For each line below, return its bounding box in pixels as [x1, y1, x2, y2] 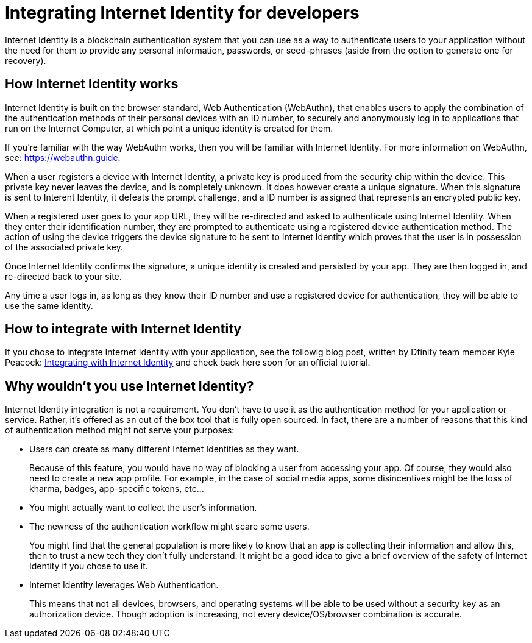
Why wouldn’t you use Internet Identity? [5, 378, 254, 394]
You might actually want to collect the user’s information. [29, 502, 257, 513]
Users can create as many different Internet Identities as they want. [29, 444, 299, 455]
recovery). [5, 55, 46, 66]
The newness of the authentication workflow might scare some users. [29, 521, 310, 532]
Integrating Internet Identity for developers [5, 2, 360, 23]
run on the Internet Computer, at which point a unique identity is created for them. [5, 123, 333, 133]
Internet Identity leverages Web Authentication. [29, 580, 219, 591]
